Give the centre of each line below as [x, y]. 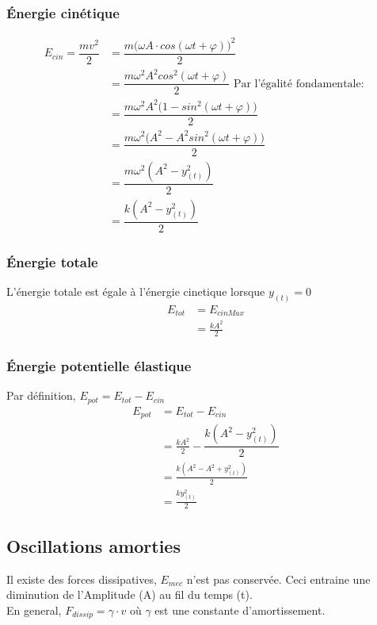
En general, [34, 610]
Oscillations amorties [93, 545]
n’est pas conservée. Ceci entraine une [278, 579]
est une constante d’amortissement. [240, 610]
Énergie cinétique [63, 12]
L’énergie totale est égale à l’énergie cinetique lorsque [136, 291]
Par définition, [41, 395]
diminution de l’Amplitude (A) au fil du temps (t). [129, 594]
